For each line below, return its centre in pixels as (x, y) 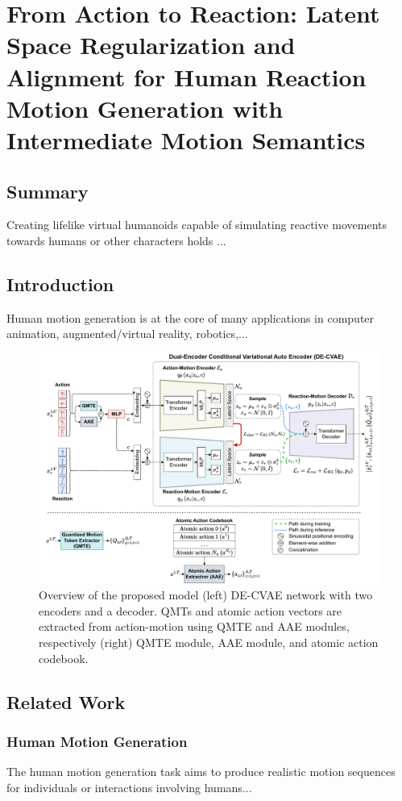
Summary (48, 191)
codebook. (64, 658)
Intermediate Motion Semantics (186, 139)
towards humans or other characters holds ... (116, 240)
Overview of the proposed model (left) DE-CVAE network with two (206, 595)
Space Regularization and (151, 45)
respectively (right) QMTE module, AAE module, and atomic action (209, 642)
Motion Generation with (145, 108)
